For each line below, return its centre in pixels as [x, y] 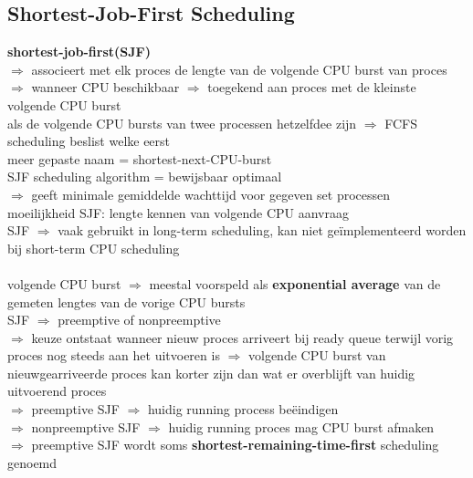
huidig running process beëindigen [243, 409]
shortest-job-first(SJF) [79, 52]
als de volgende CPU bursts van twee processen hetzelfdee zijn [182, 123]
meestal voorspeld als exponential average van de [295, 283]
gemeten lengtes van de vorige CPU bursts [126, 301]
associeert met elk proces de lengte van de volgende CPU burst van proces [239, 69]
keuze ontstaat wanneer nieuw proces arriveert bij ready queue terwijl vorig [242, 337]
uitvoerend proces [57, 391]
